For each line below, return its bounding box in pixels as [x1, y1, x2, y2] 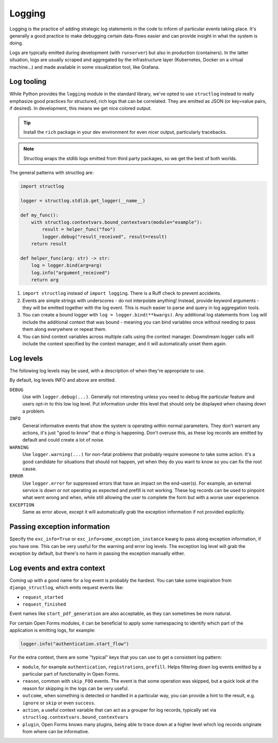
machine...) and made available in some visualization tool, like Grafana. [9, 64, 160, 70]
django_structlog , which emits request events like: [9, 585, 124, 591]
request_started [22, 594, 64, 600]
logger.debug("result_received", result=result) [42, 234, 167, 239]
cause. [22, 466, 37, 472]
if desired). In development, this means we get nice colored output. [9, 105, 152, 112]
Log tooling [9, 77, 46, 86]
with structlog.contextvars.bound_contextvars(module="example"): [31, 219, 203, 225]
